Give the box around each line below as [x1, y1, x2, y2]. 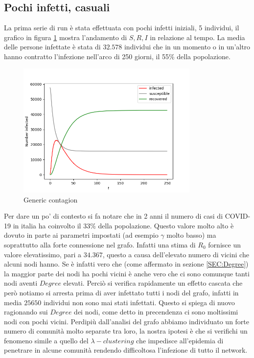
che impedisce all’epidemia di [136, 335, 224, 345]
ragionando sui [4, 307, 48, 317]
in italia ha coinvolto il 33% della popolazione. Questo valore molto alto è [13, 220, 234, 230]
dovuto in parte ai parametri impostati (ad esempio [4, 230, 159, 240]
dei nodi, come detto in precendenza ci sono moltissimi [74, 307, 238, 317]
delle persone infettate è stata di [4, 42, 101, 52]
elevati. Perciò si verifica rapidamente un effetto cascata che [63, 278, 243, 288]
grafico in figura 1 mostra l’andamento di [4, 32, 127, 42]
